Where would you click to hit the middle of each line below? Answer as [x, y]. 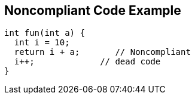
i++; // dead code [87, 62]
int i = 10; [42, 43]
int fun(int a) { [45, 33]
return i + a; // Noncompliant [102, 52]
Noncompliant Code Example [93, 10]
